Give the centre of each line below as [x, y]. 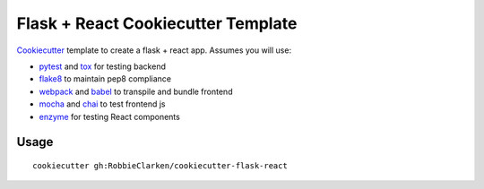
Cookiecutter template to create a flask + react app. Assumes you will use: [154, 50]
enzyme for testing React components [110, 116]
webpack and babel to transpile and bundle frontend [136, 91]
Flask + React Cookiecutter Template [157, 23]
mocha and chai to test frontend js [102, 104]
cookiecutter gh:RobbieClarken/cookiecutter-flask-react [160, 165]
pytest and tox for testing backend [102, 66]
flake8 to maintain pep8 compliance [105, 79]
